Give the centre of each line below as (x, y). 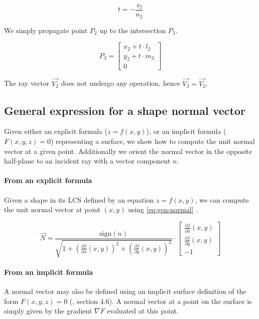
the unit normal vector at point (52, 209)
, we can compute (222, 199)
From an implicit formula (49, 272)
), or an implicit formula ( (186, 131)
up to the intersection (133, 30)
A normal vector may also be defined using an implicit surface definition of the (125, 291)
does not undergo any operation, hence (120, 83)
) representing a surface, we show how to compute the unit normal (153, 141)
